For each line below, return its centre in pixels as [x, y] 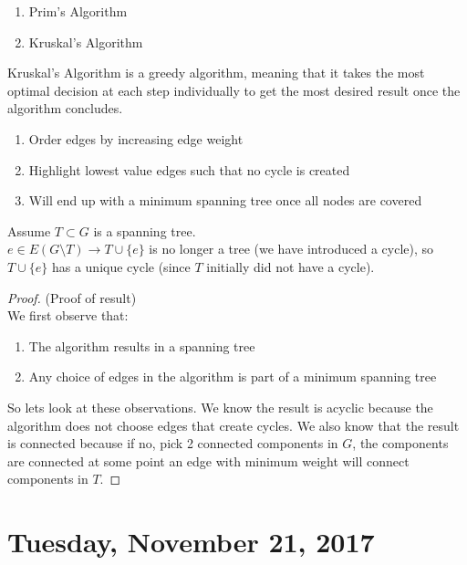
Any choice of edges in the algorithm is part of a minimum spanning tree [233, 377]
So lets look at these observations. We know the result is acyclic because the [220, 407]
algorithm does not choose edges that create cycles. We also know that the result [233, 425]
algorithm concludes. [65, 108]
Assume [29, 230]
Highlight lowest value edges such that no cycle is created [189, 169]
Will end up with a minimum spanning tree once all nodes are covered [225, 200]
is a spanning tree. [145, 230]
